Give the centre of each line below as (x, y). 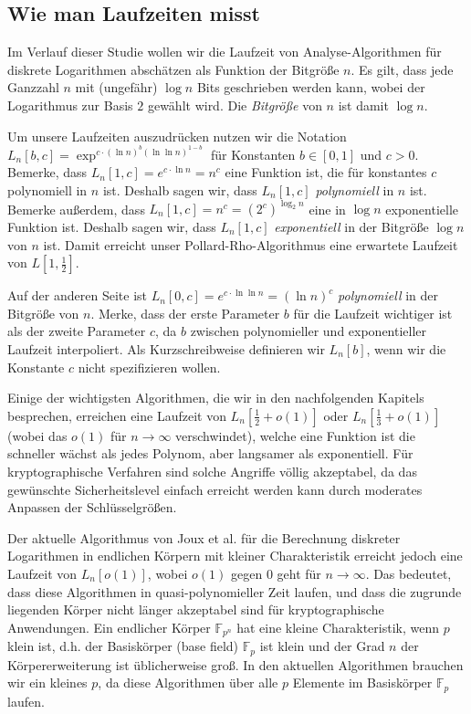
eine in (327, 209)
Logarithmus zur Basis (70, 105)
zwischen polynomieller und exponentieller (309, 331)
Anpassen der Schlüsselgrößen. (92, 507)
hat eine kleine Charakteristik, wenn (338, 627)
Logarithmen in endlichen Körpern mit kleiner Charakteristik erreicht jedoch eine (235, 556)
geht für (299, 573)
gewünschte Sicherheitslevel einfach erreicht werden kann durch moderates (215, 489)
